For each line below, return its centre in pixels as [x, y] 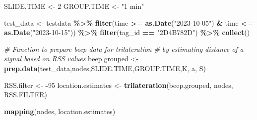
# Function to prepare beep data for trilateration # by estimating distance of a [124, 49]
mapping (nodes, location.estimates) [60, 111]
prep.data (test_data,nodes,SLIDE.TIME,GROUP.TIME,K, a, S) [105, 68]
